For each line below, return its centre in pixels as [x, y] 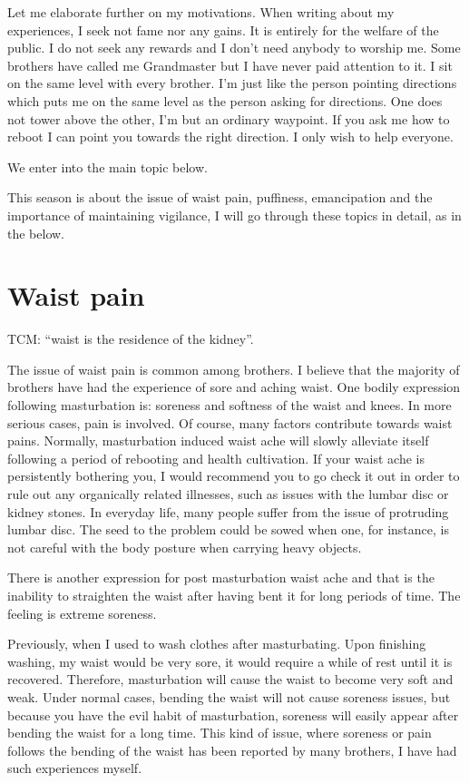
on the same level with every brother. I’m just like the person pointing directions [232, 83]
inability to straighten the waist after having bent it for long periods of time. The [234, 595]
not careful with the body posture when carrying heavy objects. [185, 547]
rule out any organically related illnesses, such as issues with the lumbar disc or [228, 494]
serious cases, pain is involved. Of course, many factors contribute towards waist [230, 422]
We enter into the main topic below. [107, 166]
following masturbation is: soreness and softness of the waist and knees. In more [230, 405]
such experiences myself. [75, 768]
